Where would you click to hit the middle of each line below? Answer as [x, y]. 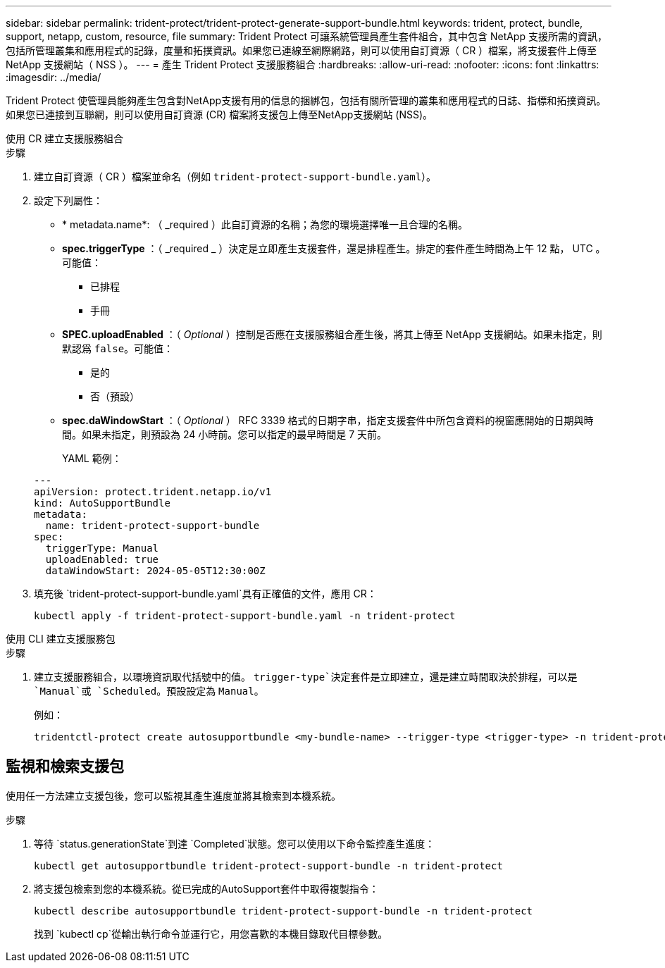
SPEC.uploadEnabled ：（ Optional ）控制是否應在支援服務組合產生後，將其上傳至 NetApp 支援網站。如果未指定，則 [332, 334]
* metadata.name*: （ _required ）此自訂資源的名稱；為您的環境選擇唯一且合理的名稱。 [265, 224]
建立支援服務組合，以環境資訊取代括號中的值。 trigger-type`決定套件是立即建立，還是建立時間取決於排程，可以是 [306, 677]
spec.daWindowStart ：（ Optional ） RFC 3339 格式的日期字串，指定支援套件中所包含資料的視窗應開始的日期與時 [328, 420]
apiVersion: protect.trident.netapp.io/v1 [153, 492]
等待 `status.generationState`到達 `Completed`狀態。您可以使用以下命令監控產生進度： [235, 843]
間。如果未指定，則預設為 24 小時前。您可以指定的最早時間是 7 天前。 [225, 434]
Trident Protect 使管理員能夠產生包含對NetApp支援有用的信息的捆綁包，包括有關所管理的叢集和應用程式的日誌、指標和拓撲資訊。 [306, 100]
